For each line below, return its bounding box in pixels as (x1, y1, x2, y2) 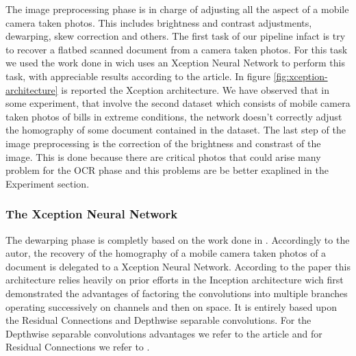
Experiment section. (5, 176, 90, 190)
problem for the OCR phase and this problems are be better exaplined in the (5, 163, 329, 177)
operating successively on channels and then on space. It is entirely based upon (5, 299, 337, 314)
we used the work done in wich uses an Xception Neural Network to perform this (5, 55, 345, 70)
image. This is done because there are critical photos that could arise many (5, 149, 321, 164)
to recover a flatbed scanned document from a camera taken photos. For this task (5, 42, 348, 56)
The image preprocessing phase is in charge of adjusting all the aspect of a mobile (5, 2, 349, 16)
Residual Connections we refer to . (5, 340, 150, 354)
